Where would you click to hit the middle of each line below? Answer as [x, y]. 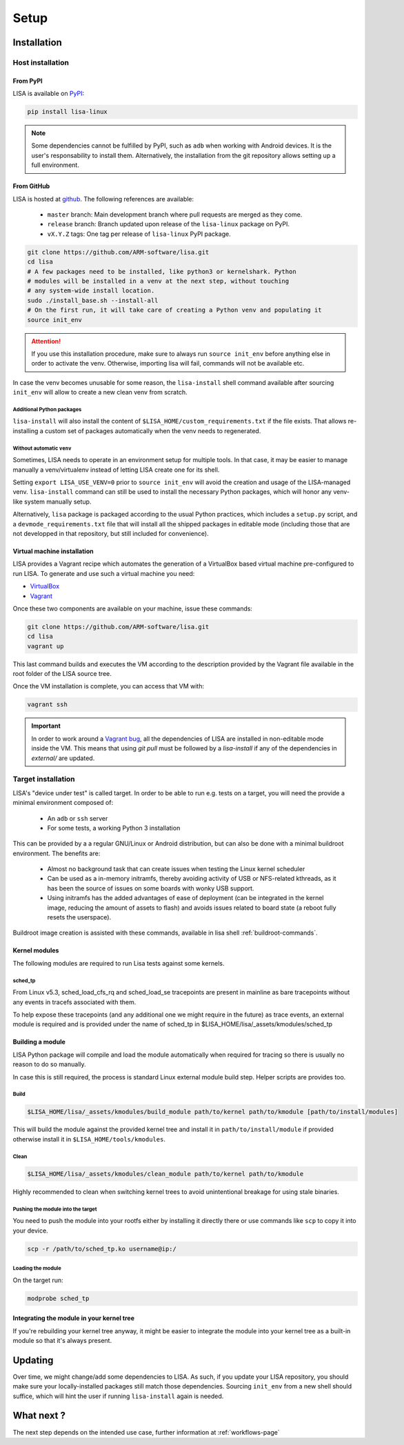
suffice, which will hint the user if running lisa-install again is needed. [118, 1396]
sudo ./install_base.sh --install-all [93, 300]
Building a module [39, 1042]
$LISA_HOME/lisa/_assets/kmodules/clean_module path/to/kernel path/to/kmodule [165, 1174]
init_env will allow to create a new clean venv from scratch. [100, 392]
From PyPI [28, 81]
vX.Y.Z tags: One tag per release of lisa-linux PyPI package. [139, 234]
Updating [33, 1360]
